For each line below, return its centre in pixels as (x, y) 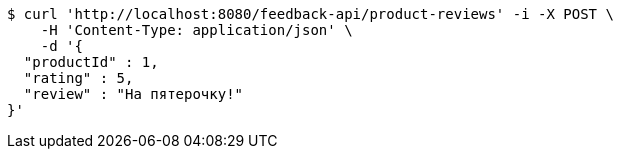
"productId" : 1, (91, 62)
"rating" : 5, (78, 78)
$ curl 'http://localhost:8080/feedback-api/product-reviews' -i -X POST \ (310, 14)
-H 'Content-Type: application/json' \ (196, 30)
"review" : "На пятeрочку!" (133, 94)
